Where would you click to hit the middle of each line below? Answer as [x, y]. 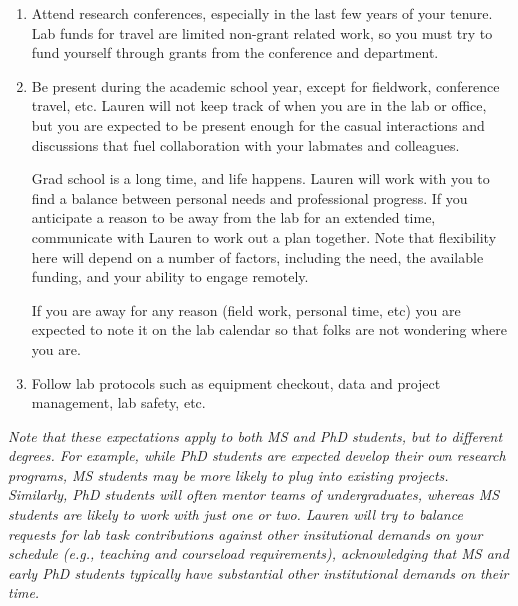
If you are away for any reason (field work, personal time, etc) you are [246, 309]
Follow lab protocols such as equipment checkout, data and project [236, 382]
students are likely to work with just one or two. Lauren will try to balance [235, 514]
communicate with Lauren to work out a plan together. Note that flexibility [264, 236]
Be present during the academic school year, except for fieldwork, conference [265, 85]
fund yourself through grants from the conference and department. [235, 52]
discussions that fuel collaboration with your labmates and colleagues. [245, 144]
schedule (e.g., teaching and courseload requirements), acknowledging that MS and [258, 553]
